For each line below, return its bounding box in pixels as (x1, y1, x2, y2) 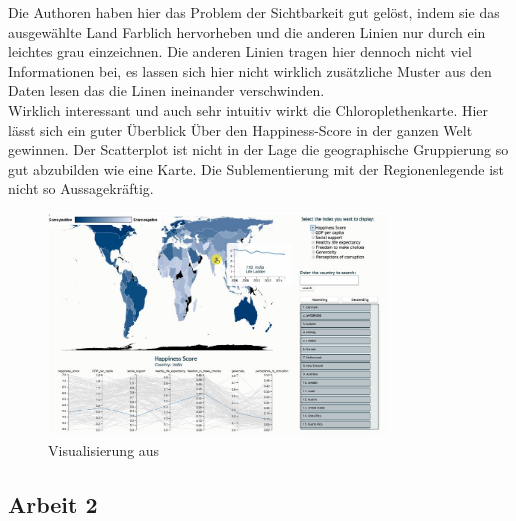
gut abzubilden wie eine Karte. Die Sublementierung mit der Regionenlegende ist (8, 158, 505, 179)
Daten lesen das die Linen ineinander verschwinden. (8, 80, 325, 101)
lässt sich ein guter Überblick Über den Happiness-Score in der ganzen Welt (8, 119, 473, 140)
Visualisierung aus (48, 439, 160, 460)
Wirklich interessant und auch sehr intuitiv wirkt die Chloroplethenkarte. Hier (8, 99, 489, 120)
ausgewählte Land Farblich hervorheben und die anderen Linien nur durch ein (8, 21, 486, 42)
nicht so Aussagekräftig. (8, 178, 154, 199)
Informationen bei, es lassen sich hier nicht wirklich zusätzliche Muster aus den (8, 60, 492, 81)
